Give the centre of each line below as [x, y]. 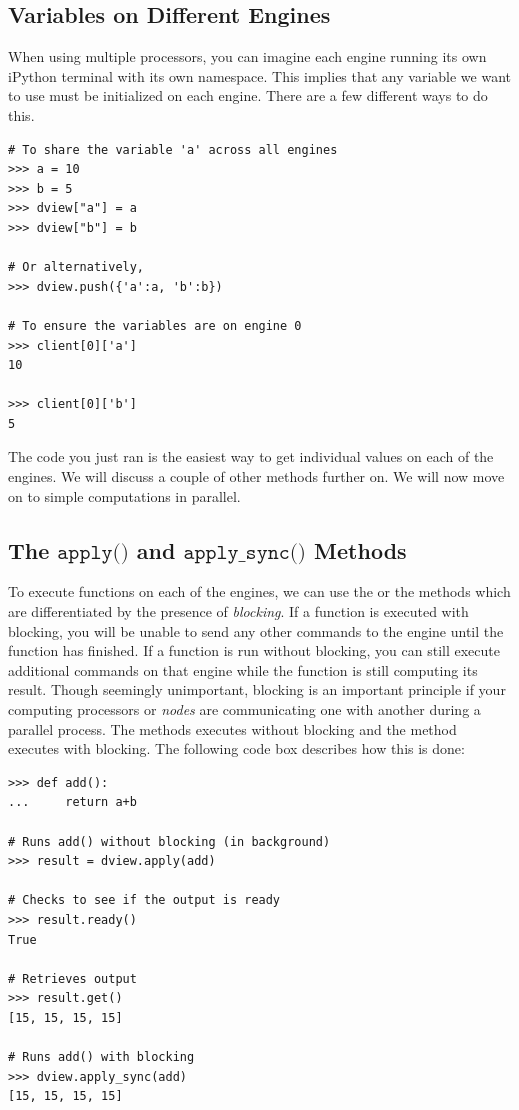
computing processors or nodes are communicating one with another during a [244, 709]
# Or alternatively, [76, 267]
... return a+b [72, 802]
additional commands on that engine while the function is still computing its [243, 669]
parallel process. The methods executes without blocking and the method [232, 728]
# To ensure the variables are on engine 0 [155, 325]
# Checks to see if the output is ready [144, 900]
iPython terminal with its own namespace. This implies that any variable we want [260, 75]
